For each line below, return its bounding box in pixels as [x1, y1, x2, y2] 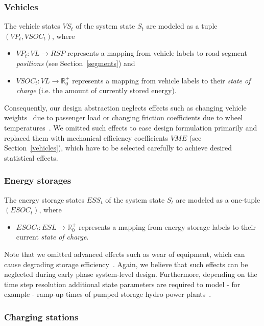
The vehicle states [4, 20, 60, 31]
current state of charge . [16, 231, 89, 242]
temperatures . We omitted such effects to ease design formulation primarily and [4, 122, 257, 133]
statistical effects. [4, 152, 58, 163]
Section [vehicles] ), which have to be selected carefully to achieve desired [4, 142, 232, 153]
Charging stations [4, 310, 79, 323]
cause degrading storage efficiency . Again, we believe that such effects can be [4, 258, 248, 269]
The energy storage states [4, 194, 84, 205]
